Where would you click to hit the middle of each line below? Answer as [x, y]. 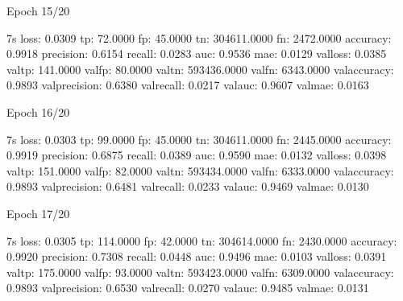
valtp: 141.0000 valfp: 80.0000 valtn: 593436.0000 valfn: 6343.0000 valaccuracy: [200, 69]
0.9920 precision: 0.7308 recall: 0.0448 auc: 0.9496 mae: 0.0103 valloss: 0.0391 [197, 256]
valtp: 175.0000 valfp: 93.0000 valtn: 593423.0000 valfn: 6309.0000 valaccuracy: [200, 272]
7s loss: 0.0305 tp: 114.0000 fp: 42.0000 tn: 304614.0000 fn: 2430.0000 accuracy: [202, 240]
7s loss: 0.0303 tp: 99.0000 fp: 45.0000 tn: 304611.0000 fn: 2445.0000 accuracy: [199, 139]
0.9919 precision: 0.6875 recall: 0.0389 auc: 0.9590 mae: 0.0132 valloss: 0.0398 [197, 155]
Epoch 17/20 [38, 213]
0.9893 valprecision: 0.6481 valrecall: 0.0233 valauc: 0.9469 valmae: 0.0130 [188, 186]
